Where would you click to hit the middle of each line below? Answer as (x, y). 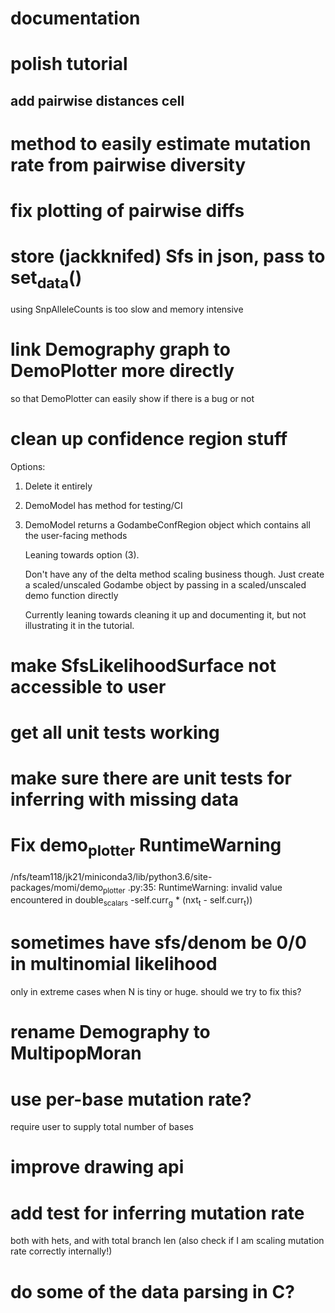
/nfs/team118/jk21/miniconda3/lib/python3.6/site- (111, 876)
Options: (28, 466)
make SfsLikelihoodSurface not (143, 665)
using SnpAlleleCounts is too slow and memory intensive (127, 309)
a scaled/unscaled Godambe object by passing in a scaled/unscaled (165, 584)
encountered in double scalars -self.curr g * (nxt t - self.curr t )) (131, 901)
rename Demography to (110, 1032)
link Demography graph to (120, 349)
